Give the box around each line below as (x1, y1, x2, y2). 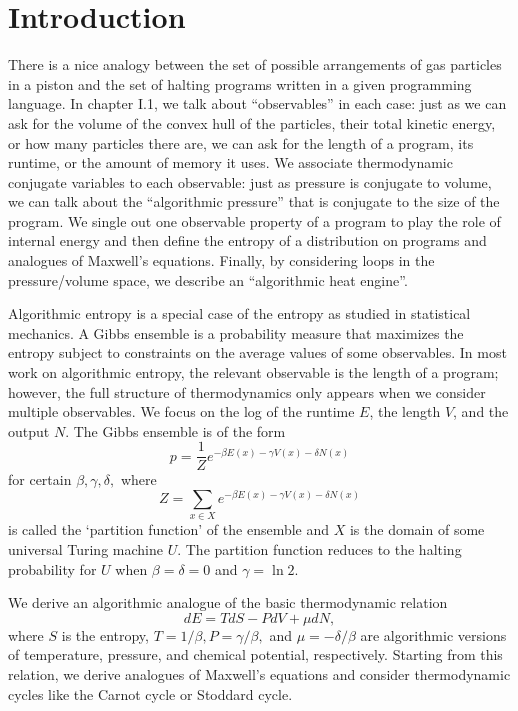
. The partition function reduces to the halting (177, 539, 462, 560)
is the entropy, (61, 624, 149, 645)
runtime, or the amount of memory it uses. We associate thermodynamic (8, 152, 453, 173)
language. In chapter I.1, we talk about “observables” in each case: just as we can (8, 93, 507, 114)
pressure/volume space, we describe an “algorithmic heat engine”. (8, 269, 408, 290)
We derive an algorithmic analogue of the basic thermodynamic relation (8, 592, 448, 613)
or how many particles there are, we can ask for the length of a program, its (8, 132, 474, 153)
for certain (8, 469, 72, 490)
